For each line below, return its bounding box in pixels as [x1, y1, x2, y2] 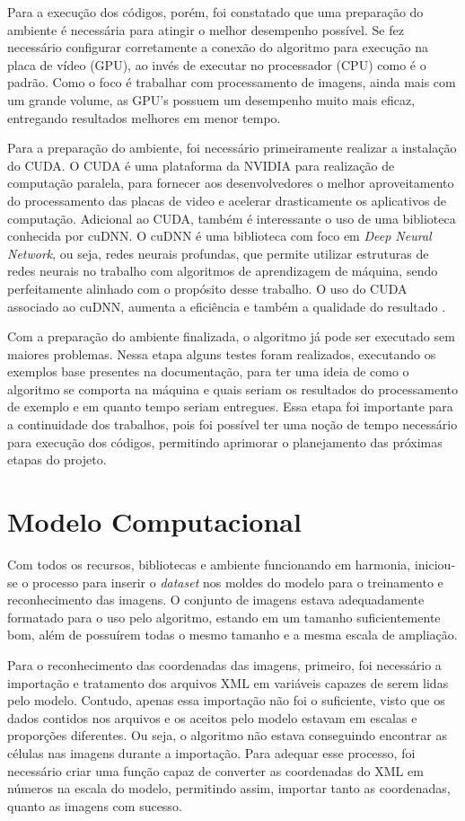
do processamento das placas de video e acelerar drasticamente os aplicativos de [7, 190, 447, 209]
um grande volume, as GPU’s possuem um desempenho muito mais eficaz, [7, 90, 416, 109]
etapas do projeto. [7, 450, 107, 469]
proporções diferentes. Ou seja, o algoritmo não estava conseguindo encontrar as [7, 726, 447, 745]
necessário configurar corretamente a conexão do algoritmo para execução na [7, 38, 428, 57]
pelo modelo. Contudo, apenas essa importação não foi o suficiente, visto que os [7, 691, 445, 710]
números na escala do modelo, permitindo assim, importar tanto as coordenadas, [7, 779, 451, 798]
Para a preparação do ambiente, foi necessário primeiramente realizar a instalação [7, 138, 457, 157]
